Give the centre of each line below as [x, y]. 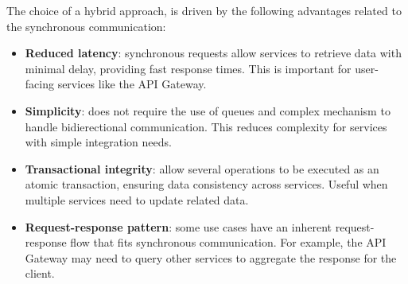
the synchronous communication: [86, 26]
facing [39, 84]
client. [40, 273]
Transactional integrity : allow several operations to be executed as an [202, 168]
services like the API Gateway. [132, 84]
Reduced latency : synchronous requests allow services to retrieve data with [213, 53]
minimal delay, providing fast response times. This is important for [188, 68]
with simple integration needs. [98, 142]
